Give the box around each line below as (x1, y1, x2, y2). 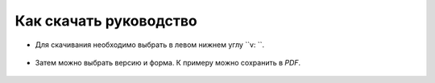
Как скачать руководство (14, 12, 197, 30)
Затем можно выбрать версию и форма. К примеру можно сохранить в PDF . (35, 57, 301, 67)
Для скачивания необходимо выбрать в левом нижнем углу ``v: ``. (35, 40, 265, 49)
